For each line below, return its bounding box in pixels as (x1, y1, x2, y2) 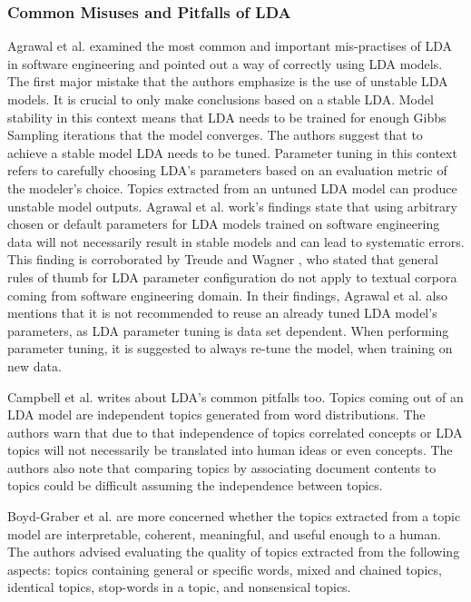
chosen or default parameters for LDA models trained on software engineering (7, 214, 440, 233)
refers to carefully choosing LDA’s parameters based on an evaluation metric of (7, 161, 447, 180)
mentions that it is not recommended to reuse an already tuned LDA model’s (7, 303, 437, 322)
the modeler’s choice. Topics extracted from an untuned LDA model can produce (7, 178, 457, 197)
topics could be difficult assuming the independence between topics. (7, 476, 383, 495)
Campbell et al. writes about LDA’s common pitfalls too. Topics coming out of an (7, 387, 464, 406)
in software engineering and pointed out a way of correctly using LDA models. (7, 54, 443, 73)
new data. (7, 356, 62, 375)
